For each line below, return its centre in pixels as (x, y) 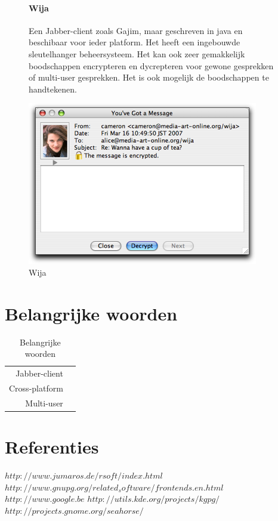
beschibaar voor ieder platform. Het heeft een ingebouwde (135, 42)
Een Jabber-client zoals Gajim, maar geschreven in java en (136, 30)
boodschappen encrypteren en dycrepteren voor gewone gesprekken (151, 65)
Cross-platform (36, 388)
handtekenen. (53, 89)
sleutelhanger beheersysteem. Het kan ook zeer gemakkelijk (137, 53)
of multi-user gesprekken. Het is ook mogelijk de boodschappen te (149, 77)
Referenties (52, 447)
